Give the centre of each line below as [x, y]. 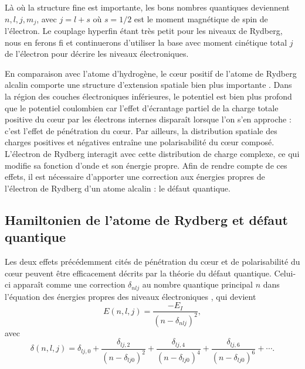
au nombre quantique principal [197, 284]
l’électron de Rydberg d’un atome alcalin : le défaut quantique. [118, 188]
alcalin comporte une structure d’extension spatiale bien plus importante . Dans [148, 85]
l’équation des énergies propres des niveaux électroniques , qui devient [131, 296]
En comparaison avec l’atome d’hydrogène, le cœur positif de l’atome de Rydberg [151, 73]
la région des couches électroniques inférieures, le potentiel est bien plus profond [148, 96]
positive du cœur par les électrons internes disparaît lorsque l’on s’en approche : [148, 119]
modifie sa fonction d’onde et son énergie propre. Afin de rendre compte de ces [146, 165]
